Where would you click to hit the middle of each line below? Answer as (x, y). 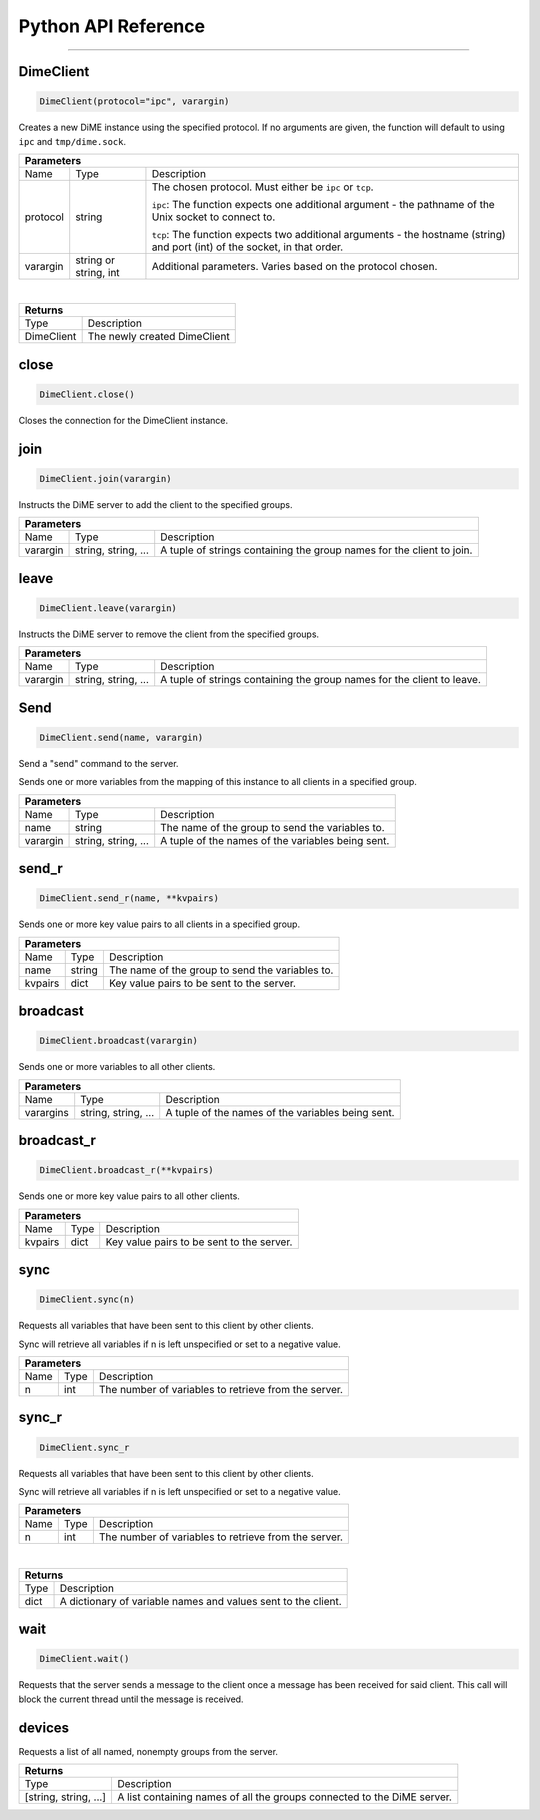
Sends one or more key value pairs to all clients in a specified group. (159, 924)
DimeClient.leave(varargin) (108, 608)
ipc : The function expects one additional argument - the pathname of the (323, 204)
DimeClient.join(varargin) (105, 478)
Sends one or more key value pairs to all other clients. (129, 1196)
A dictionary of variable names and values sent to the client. (200, 1601)
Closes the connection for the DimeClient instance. (123, 420)
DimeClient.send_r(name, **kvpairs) (129, 898)
